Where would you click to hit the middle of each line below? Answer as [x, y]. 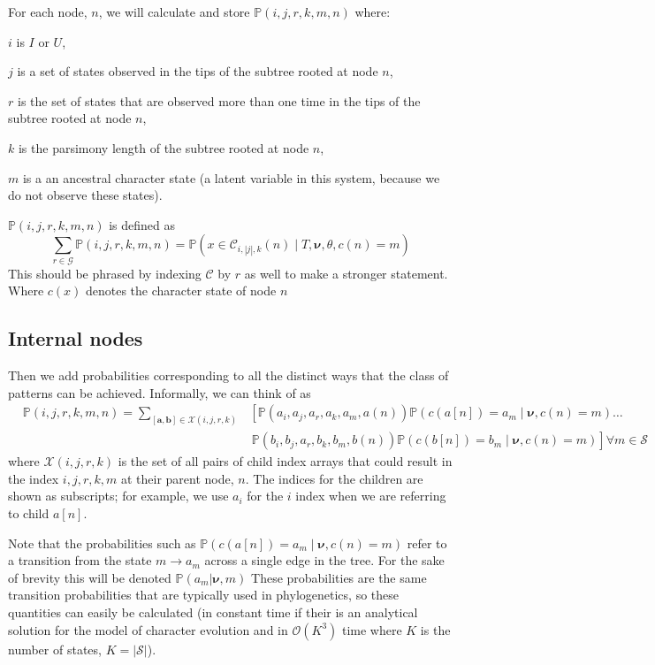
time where [372, 629]
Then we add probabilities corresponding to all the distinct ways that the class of [228, 375]
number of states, [55, 649]
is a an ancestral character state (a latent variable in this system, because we [231, 177]
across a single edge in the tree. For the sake [324, 560]
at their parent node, [177, 478]
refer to [427, 543]
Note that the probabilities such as [102, 543]
